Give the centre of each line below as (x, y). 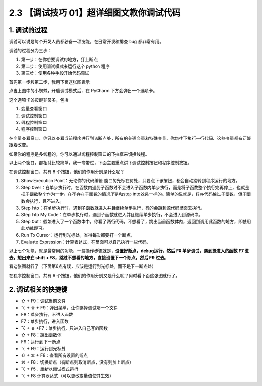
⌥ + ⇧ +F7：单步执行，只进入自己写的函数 (65, 328)
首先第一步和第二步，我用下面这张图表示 (49, 82)
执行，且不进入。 (47, 201)
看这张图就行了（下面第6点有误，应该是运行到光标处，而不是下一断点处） (82, 266)
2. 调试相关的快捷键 (38, 289)
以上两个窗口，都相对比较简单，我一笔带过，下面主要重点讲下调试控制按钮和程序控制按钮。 (100, 162)
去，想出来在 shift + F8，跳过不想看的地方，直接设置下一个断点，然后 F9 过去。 (89, 257)
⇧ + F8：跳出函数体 (41, 335)
